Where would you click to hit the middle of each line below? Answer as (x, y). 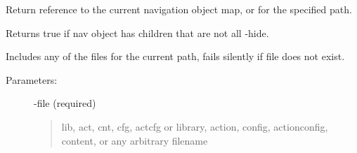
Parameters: (32, 79)
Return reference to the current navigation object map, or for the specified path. (179, 9)
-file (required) (65, 103)
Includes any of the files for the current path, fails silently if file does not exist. (175, 56)
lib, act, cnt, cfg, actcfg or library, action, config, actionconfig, (195, 126)
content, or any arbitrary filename (135, 140)
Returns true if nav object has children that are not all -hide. (137, 32)
